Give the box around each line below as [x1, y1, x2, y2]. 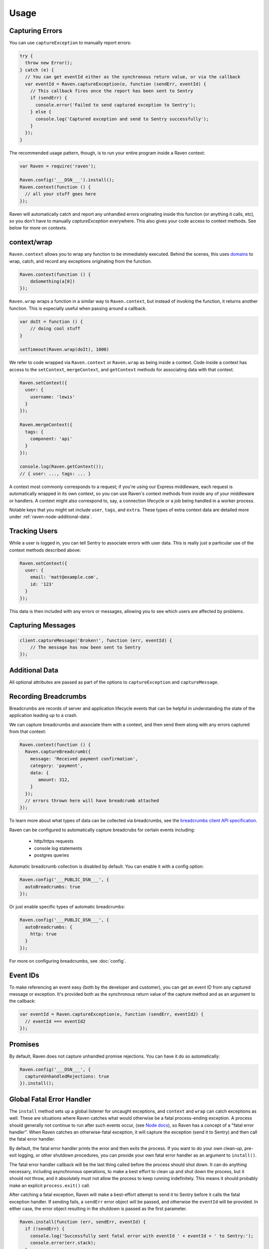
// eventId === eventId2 [25, 1018, 86, 1024]
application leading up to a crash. [9, 712, 78, 718]
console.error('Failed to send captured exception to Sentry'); [35, 102, 196, 107]
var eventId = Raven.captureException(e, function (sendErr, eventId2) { [19, 1012, 204, 1017]
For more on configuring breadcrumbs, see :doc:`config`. [9, 958, 127, 964]
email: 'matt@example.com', [30, 575, 99, 580]
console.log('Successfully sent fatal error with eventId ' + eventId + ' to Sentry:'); [30, 1233, 254, 1239]
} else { [30, 109, 52, 115]
